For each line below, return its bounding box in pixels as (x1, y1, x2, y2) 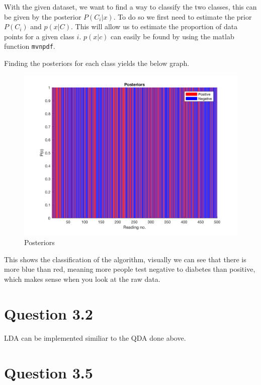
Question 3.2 (4, 303, 93, 324)
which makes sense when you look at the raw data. (4, 274, 160, 284)
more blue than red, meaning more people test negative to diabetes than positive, (4, 264, 255, 274)
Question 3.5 (4, 362, 93, 382)
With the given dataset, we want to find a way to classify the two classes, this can (4, 2, 257, 12)
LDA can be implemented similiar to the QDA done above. (4, 332, 186, 343)
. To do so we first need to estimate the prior (113, 11, 252, 22)
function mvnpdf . (4, 41, 55, 51)
